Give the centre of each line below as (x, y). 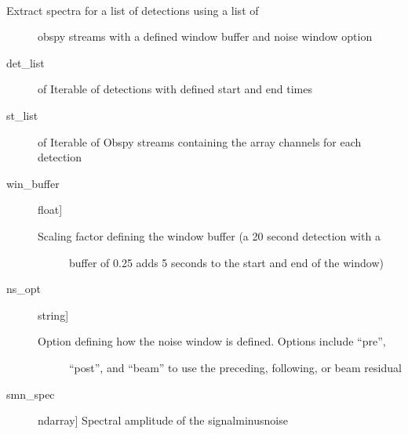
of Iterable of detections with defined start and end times (175, 89)
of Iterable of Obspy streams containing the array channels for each (200, 141)
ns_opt (24, 289)
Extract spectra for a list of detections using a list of (133, 10)
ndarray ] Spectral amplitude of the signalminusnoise (163, 420)
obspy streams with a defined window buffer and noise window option (205, 36)
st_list (22, 115)
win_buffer (33, 183)
